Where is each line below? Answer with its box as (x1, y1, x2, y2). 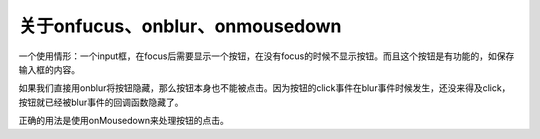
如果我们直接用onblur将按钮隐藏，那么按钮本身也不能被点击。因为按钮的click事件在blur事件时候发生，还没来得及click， (18, 82, 511, 94)
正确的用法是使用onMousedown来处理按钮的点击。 (18, 115, 229, 127)
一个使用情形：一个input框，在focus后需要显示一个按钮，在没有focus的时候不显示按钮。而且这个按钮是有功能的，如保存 (18, 50, 515, 62)
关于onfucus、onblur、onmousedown (18, 15, 342, 37)
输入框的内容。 (18, 63, 80, 75)
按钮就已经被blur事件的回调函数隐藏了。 (18, 96, 184, 108)
